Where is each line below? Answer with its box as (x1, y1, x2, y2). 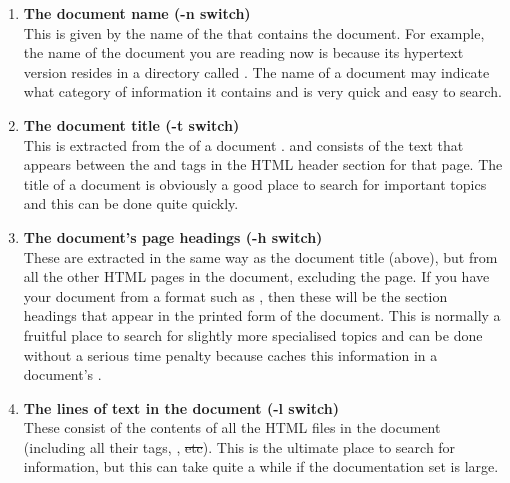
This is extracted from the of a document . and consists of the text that (23, 134, 464, 155)
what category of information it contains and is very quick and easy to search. (23, 81, 502, 102)
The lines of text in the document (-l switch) (23, 397, 339, 418)
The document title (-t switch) (23, 114, 240, 135)
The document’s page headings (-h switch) (23, 226, 323, 247)
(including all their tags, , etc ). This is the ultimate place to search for (23, 436, 456, 457)
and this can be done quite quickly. (23, 193, 239, 214)
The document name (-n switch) (23, 3, 251, 23)
